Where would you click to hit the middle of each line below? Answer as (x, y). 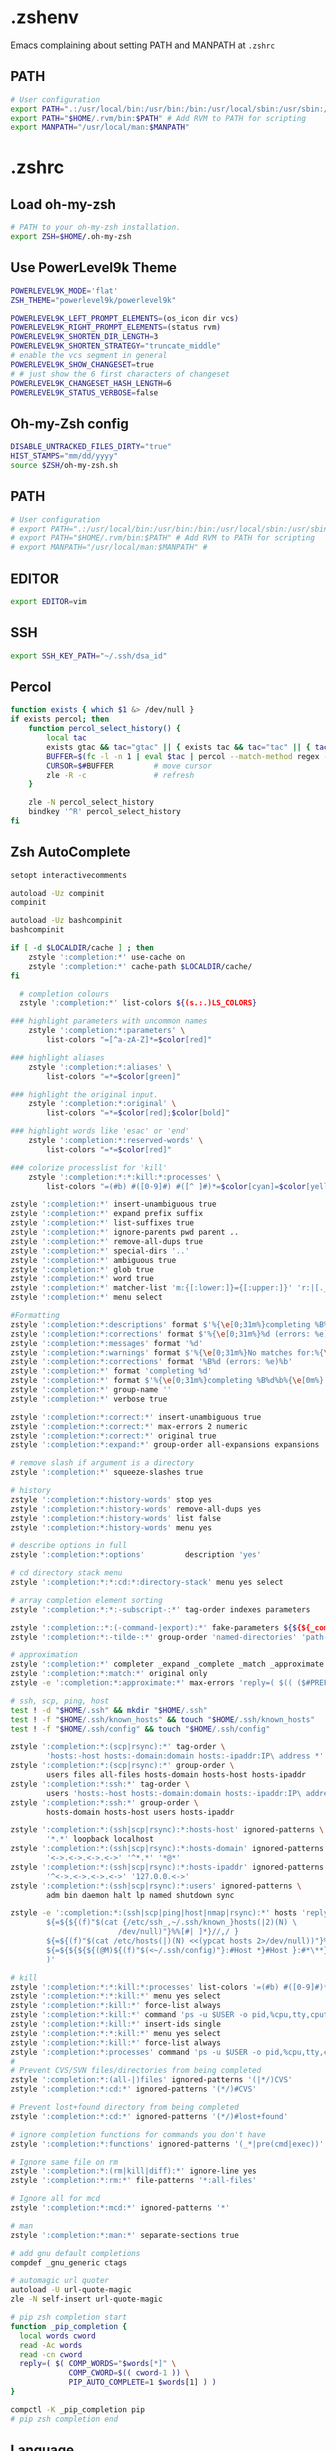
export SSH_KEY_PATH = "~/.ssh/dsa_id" (89, 656)
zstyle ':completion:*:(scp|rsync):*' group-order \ (122, 1766)
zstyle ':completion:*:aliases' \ (100, 1067)
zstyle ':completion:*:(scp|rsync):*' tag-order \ (118, 1747)
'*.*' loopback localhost (100, 1839)
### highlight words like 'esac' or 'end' (100, 1131)
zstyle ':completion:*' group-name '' (91, 1390)
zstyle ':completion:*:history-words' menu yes (111, 1527)
